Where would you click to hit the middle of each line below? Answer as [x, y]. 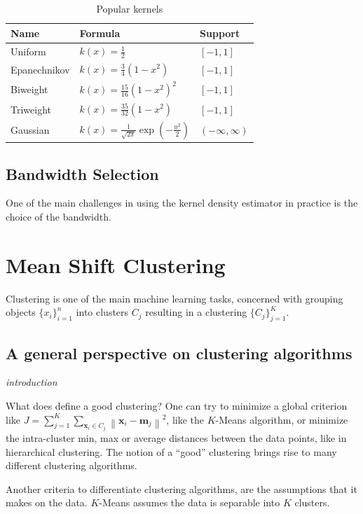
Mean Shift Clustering [116, 264]
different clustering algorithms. [71, 465]
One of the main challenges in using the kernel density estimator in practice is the [182, 203]
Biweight [29, 89]
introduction [32, 382]
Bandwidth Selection [82, 173]
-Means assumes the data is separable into [190, 502]
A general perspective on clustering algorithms [179, 353]
